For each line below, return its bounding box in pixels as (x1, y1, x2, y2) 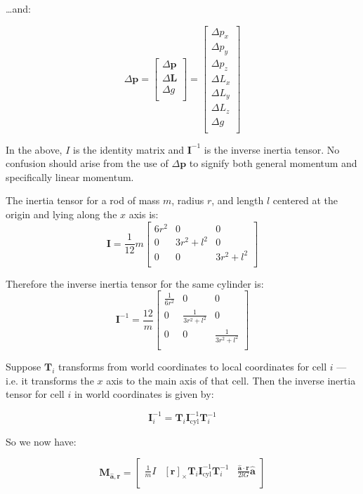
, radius (171, 193, 204, 208)
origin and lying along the (6, 206, 117, 221)
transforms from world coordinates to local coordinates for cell (58, 359, 327, 373)
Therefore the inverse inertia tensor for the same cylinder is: (6, 276, 264, 291)
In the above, (6, 142, 62, 156)
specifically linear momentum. (6, 169, 134, 184)
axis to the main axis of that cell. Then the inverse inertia (106, 373, 356, 387)
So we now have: (6, 434, 77, 448)
